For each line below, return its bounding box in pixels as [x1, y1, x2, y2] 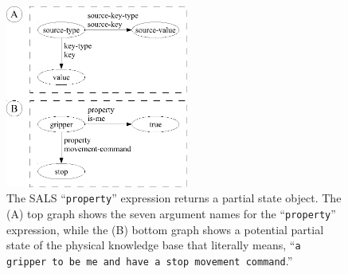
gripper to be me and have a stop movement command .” [6, 252, 293, 268]
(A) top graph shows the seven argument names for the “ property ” [6, 205, 336, 222]
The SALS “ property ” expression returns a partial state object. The [6, 190, 342, 206]
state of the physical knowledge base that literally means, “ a [6, 237, 301, 253]
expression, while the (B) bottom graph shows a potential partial [6, 221, 324, 237]
